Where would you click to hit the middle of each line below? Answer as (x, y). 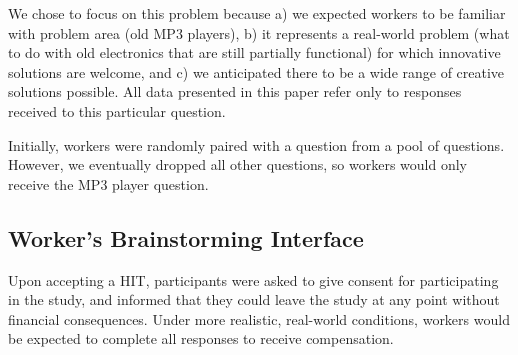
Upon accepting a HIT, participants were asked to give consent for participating (253, 279)
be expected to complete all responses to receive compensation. (201, 338)
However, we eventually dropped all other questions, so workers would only (237, 164)
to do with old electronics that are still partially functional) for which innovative (254, 52)
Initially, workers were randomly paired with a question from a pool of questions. (256, 144)
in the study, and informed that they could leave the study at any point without (254, 299)
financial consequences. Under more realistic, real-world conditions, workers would (259, 318)
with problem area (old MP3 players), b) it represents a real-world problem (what (259, 32)
